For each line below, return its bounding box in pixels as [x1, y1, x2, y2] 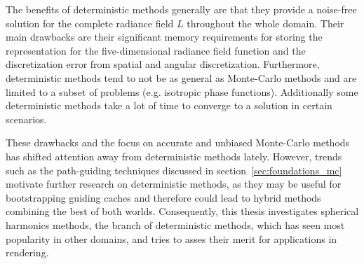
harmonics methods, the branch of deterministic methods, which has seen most [6, 217, 345, 232]
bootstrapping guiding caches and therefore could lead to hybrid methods [6, 190, 321, 204]
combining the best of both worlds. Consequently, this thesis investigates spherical [6, 204, 359, 218]
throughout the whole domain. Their [187, 15, 344, 30]
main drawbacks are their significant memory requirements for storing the [6, 29, 323, 44]
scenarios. [6, 111, 47, 126]
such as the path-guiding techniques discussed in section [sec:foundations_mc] [6, 162, 342, 177]
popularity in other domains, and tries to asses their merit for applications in [6, 231, 337, 246]
